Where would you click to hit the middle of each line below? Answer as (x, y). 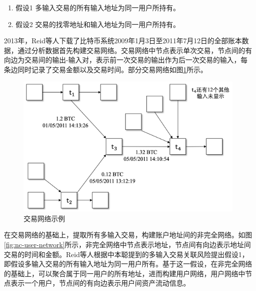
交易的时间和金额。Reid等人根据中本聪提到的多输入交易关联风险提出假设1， (127, 254)
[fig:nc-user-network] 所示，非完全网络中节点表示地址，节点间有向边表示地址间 (128, 244)
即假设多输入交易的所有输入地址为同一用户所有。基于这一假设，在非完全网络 (128, 264)
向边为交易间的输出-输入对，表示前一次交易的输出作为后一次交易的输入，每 (126, 60)
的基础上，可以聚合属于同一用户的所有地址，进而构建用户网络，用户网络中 (125, 273)
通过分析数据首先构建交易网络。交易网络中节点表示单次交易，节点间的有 (135, 50)
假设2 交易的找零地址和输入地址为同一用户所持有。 (98, 24)
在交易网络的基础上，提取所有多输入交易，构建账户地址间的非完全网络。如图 (128, 235)
